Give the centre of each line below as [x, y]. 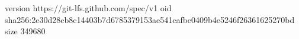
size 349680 [25, 31]
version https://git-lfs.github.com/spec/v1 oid [88, 8]
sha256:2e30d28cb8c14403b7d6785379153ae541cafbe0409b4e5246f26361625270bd [150, 19]
